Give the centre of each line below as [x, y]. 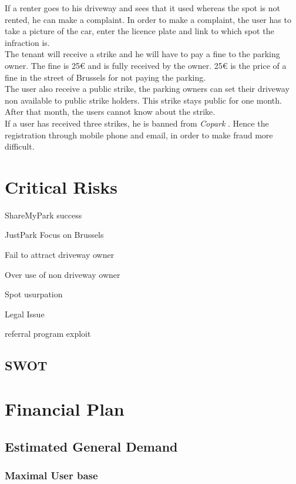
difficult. [20, 146]
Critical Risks [61, 186]
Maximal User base [51, 475]
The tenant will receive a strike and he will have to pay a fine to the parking [142, 54]
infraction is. [27, 42]
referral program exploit [48, 334]
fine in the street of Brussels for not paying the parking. [105, 77]
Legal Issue [25, 314]
